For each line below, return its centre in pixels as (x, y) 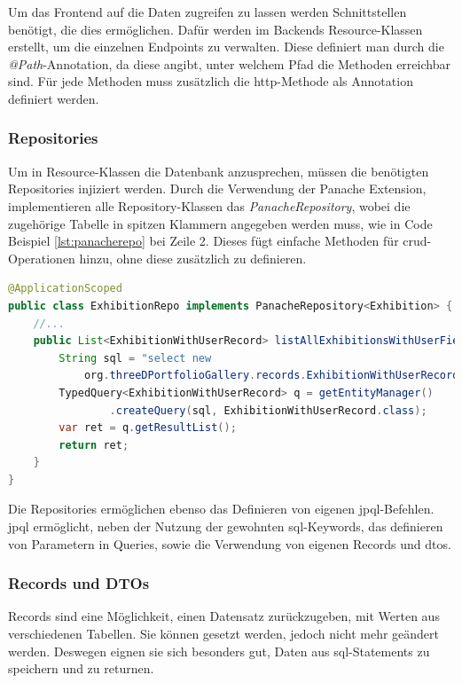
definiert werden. (54, 98)
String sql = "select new (135, 358)
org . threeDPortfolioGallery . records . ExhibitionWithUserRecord (271, 376)
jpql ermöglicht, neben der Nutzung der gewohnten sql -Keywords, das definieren (226, 526)
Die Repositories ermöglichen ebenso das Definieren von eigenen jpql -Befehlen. (221, 509)
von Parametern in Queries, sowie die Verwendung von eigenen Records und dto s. (230, 543)
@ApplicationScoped (65, 289)
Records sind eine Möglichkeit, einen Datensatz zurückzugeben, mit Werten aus (224, 616)
